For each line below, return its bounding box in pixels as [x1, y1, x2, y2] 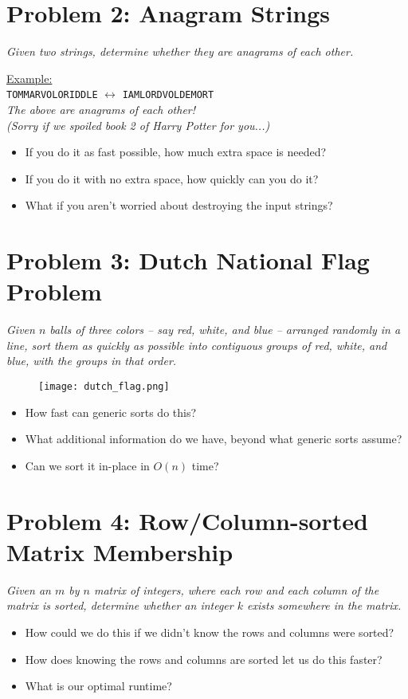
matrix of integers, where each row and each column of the [93, 581, 379, 598]
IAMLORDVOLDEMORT [122, 89, 214, 101]
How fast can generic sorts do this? [25, 403, 197, 420]
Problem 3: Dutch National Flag [6, 244, 370, 277]
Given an [6, 581, 51, 598]
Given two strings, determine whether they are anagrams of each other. [6, 43, 354, 60]
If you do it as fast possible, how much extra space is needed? [25, 143, 327, 160]
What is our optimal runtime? [25, 677, 172, 694]
